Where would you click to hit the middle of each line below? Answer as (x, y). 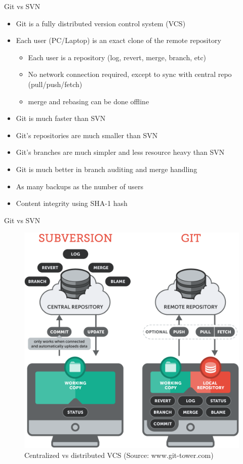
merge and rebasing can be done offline (89, 101)
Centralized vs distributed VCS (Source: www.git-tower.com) (119, 455)
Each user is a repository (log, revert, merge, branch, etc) (117, 57)
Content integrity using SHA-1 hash (72, 203)
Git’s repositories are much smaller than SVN (87, 135)
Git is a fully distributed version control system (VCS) (101, 23)
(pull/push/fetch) (55, 84)
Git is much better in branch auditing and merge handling (107, 169)
